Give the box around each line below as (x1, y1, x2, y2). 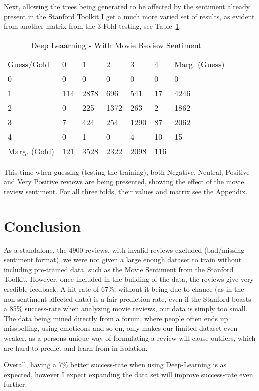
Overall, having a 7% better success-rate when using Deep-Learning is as (4, 359, 227, 370)
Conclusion (4, 215, 81, 236)
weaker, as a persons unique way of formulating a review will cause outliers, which (4, 333, 256, 343)
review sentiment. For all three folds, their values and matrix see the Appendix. (4, 186, 248, 196)
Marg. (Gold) (8, 145, 55, 157)
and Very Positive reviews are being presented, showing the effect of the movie (4, 176, 244, 187)
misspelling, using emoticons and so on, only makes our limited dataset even (4, 323, 238, 333)
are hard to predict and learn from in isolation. (4, 342, 148, 353)
